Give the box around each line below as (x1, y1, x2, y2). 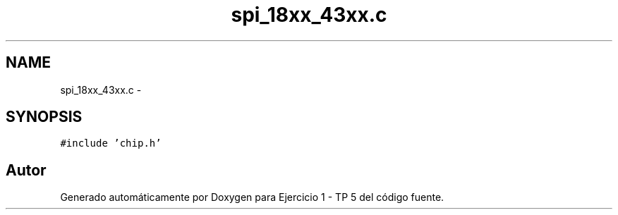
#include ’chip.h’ (60, 137, 162, 149)
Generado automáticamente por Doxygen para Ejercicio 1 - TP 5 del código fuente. (60, 191, 444, 204)
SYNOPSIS (6, 108, 83, 126)
